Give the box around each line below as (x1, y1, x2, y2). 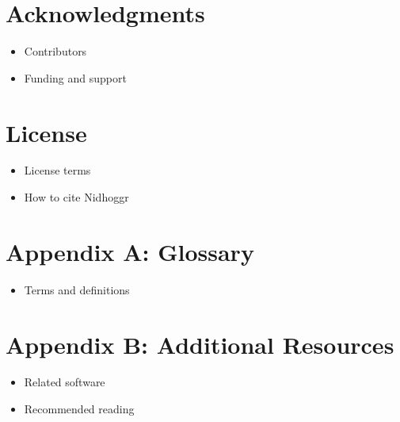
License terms (24, 162, 91, 178)
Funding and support (24, 69, 127, 86)
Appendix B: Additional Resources (6, 328, 394, 360)
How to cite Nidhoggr (24, 189, 129, 205)
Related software (24, 374, 105, 390)
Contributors (24, 43, 87, 59)
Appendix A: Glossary (6, 235, 254, 267)
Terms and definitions (24, 281, 130, 297)
